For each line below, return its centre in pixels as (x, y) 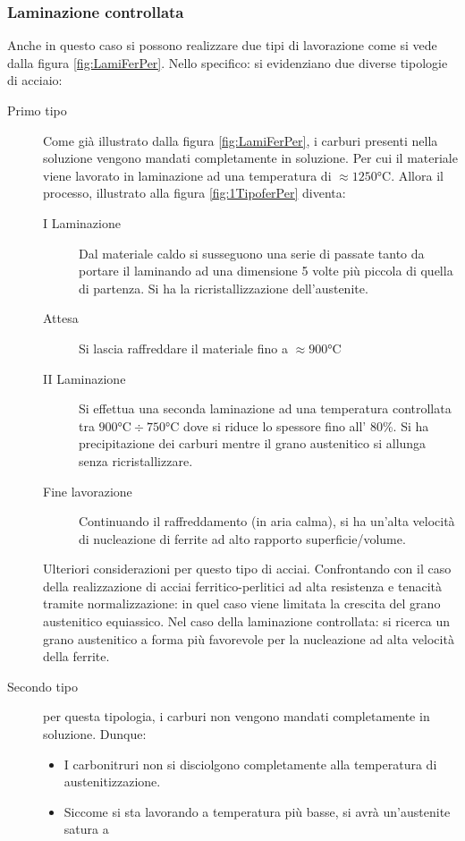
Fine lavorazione (88, 491)
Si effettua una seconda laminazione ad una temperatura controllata (265, 408)
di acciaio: (35, 80)
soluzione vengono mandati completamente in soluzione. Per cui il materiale (250, 158)
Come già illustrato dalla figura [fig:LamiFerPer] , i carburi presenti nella (241, 140)
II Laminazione (85, 378)
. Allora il (417, 175)
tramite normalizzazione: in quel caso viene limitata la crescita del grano (242, 603)
